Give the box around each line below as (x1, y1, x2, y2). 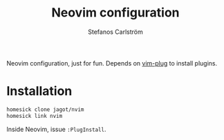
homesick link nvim (6, 112, 63, 119)
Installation (6, 83, 73, 99)
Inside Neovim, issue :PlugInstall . (6, 125, 106, 133)
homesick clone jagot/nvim (6, 106, 84, 113)
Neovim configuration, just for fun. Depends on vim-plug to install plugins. (6, 59, 218, 67)
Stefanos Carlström (88, 28, 143, 36)
